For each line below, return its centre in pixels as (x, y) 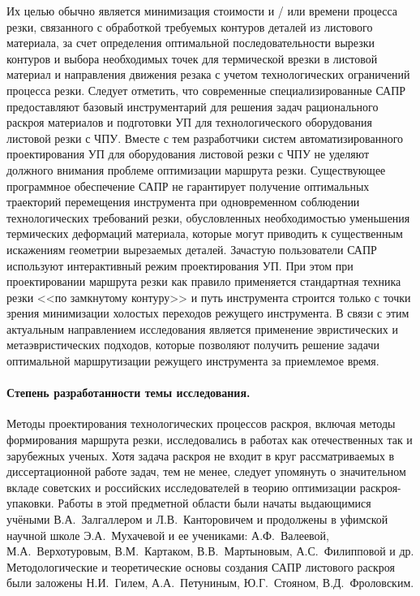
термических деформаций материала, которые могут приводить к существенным (205, 233)
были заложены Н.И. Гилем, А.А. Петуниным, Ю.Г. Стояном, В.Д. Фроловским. (210, 583)
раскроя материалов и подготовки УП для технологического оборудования (189, 122)
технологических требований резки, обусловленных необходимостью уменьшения (208, 217)
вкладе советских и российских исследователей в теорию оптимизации (182, 487)
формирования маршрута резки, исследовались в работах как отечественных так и (210, 440)
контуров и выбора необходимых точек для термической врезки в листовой (192, 58)
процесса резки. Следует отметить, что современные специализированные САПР (206, 90)
